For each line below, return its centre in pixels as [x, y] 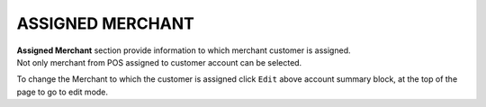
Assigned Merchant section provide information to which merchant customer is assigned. [184, 50]
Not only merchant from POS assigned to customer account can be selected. [159, 62]
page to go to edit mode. [62, 92]
